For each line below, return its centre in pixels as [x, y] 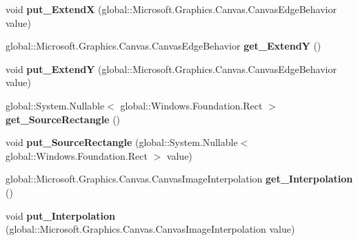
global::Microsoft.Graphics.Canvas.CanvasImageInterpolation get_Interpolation [179, 179]
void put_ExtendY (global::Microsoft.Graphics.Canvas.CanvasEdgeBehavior [171, 69]
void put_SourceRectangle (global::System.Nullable [122, 142]
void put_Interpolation [60, 215]
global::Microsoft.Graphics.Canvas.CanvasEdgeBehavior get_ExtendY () [163, 46]
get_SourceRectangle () [63, 119]
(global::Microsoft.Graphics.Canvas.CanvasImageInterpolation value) [150, 229]
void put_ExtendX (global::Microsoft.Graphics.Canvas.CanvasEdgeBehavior [171, 9]
